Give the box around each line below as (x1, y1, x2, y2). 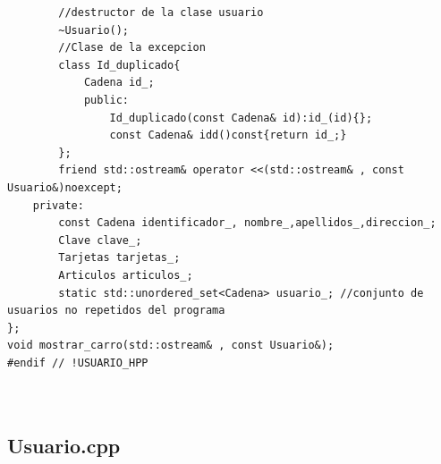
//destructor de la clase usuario (58, 6, 264, 19)
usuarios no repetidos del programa (7, 304, 225, 317)
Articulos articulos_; (58, 268, 193, 282)
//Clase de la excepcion (58, 41, 206, 55)
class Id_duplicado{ (58, 58, 181, 72)
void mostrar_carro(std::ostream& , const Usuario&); (7, 339, 335, 352)
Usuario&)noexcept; (7, 181, 123, 194)
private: (32, 198, 84, 212)
